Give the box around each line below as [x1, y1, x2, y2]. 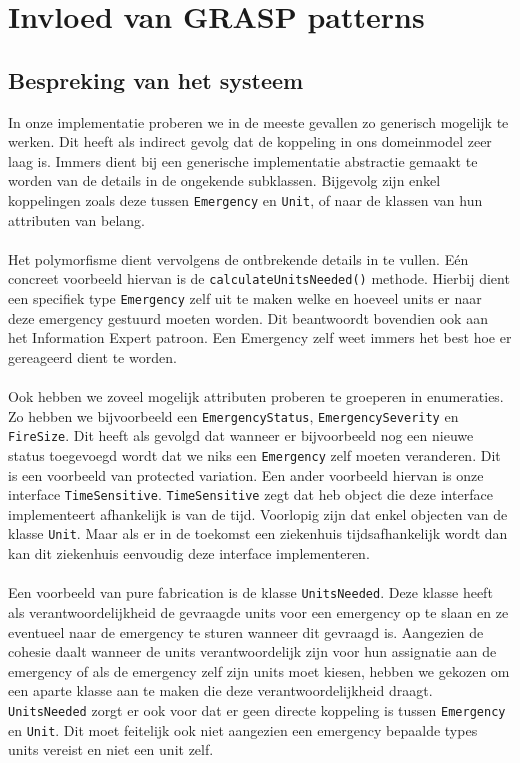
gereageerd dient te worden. [8, 346, 177, 367]
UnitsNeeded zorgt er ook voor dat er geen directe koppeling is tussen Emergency [8, 699, 506, 720]
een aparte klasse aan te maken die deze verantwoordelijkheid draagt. [8, 680, 433, 701]
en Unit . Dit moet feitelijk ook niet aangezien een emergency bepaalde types [8, 719, 478, 740]
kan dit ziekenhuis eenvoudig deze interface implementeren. [8, 543, 370, 564]
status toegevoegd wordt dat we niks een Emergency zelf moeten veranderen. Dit [8, 444, 501, 465]
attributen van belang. [8, 209, 145, 230]
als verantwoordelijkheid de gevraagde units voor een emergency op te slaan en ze [8, 601, 509, 622]
